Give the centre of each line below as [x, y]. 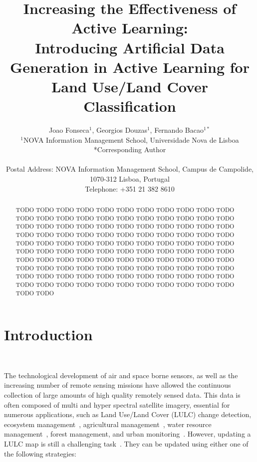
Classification [130, 106]
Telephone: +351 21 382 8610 [130, 188]
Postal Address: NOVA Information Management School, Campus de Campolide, [130, 169]
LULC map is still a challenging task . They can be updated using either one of [126, 443]
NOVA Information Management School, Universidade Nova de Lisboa [131, 139]
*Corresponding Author [130, 149]
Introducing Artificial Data [130, 47]
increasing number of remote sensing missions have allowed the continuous [118, 385]
